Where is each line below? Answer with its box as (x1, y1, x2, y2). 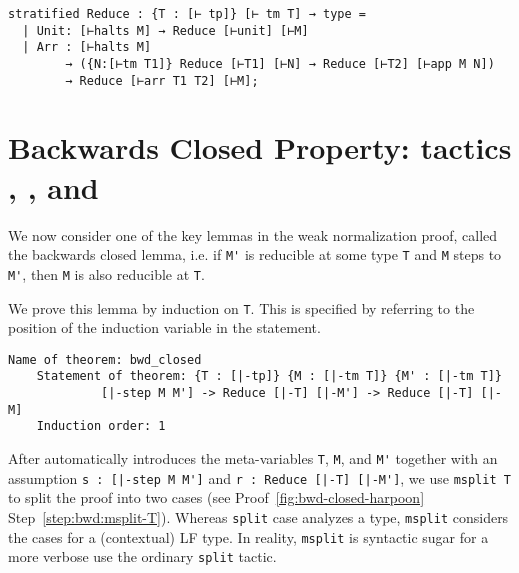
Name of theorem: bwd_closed (8, 352, 202, 367)
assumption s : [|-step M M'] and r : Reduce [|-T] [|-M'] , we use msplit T (8, 467, 511, 488)
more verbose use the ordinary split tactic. (8, 546, 277, 567)
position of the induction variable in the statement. (8, 317, 321, 338)
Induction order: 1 (36, 419, 166, 434)
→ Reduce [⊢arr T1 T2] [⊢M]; (65, 73, 259, 88)
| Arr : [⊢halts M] (22, 40, 152, 55)
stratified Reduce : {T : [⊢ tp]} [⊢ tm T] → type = (8, 7, 366, 21)
